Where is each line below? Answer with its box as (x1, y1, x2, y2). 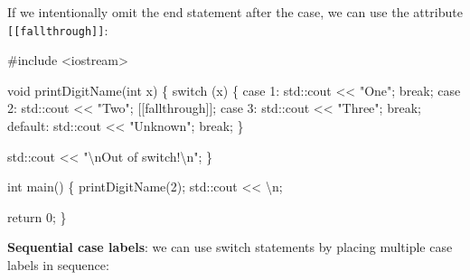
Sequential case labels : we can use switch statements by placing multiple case (7, 238, 453, 257)
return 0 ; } (7, 207, 67, 226)
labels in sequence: (7, 256, 109, 274)
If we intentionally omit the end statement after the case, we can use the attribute (7, 3, 463, 21)
